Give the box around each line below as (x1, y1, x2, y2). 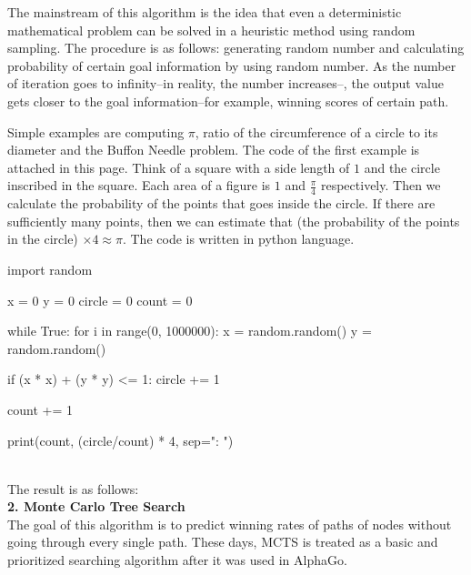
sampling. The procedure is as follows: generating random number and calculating (7, 38, 465, 57)
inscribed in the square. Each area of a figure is (7, 176, 271, 195)
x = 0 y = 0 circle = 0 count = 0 (7, 290, 193, 309)
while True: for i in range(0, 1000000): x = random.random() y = (7, 321, 372, 340)
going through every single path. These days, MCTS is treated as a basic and (7, 532, 438, 551)
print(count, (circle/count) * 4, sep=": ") (7, 430, 234, 449)
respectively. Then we (320, 176, 441, 195)
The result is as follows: (7, 479, 139, 498)
